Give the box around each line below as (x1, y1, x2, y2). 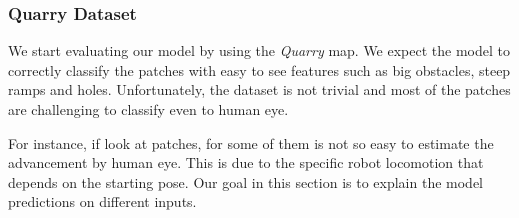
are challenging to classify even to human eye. (8, 99, 289, 119)
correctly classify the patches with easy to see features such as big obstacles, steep (8, 59, 511, 80)
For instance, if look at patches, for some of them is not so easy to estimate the (8, 132, 494, 153)
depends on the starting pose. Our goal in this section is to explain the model (8, 171, 483, 192)
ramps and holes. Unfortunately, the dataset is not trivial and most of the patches (8, 79, 511, 100)
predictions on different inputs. (8, 191, 197, 212)
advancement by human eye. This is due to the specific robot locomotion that (8, 152, 484, 173)
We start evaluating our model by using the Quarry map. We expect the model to (8, 40, 510, 61)
